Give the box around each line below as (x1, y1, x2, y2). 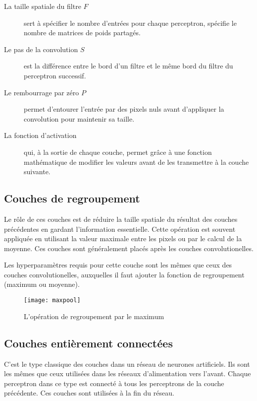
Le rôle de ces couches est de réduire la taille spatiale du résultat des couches (4, 213, 238, 224)
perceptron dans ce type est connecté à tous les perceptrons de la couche (4, 378, 224, 388)
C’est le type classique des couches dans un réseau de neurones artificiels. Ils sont (4, 358, 250, 369)
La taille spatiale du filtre (4, 1, 81, 11)
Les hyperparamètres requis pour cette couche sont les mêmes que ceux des (4, 260, 232, 270)
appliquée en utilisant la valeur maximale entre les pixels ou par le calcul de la (4, 233, 242, 244)
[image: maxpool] (24, 297, 81, 304)
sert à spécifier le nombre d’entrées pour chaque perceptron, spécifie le (24, 17, 237, 28)
